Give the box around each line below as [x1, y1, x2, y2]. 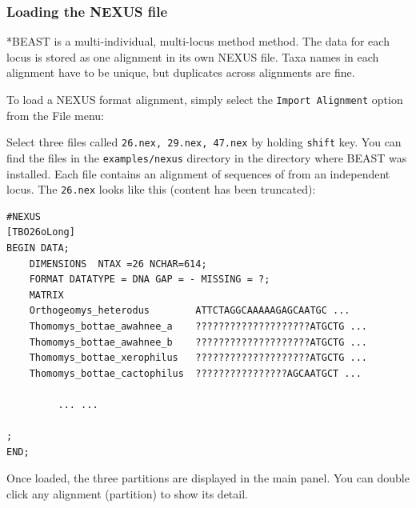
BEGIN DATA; [6, 242, 70, 254]
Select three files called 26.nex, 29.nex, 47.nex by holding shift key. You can [6, 134, 402, 150]
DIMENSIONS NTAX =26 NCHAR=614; [29, 258, 207, 270]
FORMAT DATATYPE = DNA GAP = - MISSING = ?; [29, 274, 270, 286]
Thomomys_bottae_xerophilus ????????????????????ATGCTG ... [29, 352, 368, 364]
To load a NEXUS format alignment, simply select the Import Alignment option [6, 91, 403, 107]
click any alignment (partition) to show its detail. [6, 485, 248, 502]
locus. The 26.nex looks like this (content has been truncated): [6, 181, 316, 198]
